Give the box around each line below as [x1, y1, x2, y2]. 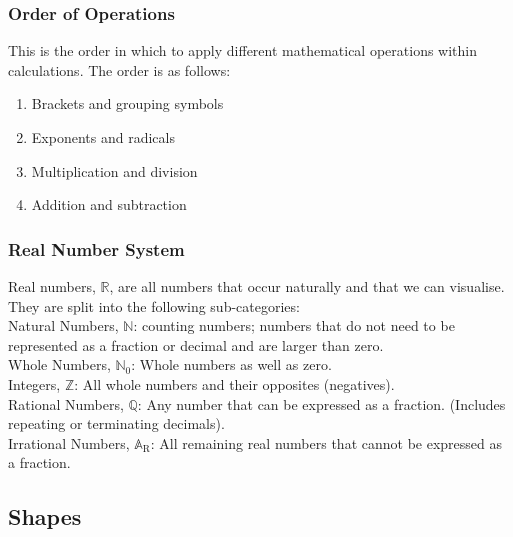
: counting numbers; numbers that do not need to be [133, 315, 455, 336]
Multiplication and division [31, 160, 198, 181]
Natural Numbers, [8, 315, 119, 336]
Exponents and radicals [31, 127, 175, 147]
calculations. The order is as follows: [8, 59, 231, 80]
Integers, [8, 373, 61, 394]
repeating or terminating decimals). [8, 413, 225, 434]
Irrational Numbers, [8, 432, 130, 453]
